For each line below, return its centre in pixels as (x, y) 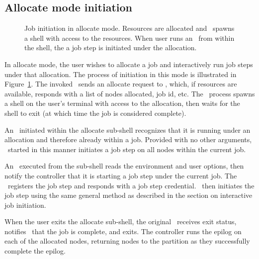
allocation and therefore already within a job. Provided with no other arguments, (128, 139)
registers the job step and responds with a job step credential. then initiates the (131, 185)
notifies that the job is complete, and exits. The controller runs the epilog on (123, 231)
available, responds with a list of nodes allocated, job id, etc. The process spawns (130, 93)
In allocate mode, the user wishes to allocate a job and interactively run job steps (129, 64)
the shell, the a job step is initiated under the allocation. (111, 47)
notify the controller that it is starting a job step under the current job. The (121, 175)
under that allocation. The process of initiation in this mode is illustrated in (121, 74)
